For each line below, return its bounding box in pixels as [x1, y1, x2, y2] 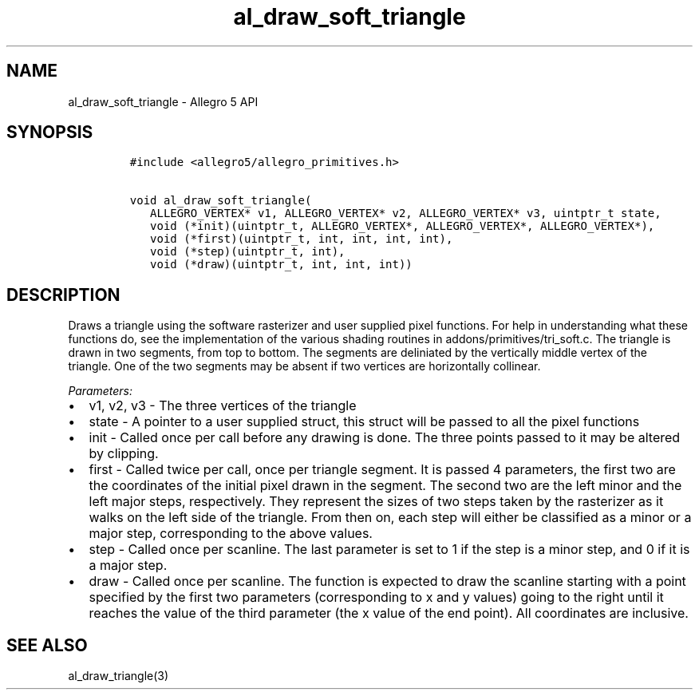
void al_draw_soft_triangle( [129, 194, 312, 208]
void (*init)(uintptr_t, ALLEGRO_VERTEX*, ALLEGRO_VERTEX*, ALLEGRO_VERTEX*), [150, 219, 655, 233]
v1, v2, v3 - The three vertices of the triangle [89, 397, 357, 414]
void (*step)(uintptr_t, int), [150, 245, 346, 259]
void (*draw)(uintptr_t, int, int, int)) [150, 258, 413, 271]
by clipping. [89, 445, 159, 462]
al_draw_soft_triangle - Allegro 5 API [68, 94, 259, 109]
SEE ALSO [6, 635, 88, 655]
